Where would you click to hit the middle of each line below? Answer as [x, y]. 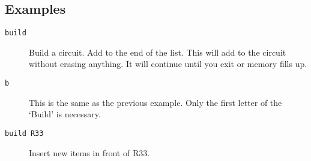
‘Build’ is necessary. [65, 114]
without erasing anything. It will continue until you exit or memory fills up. [168, 64]
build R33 [24, 133]
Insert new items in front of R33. [89, 152]
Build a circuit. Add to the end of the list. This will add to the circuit [158, 52]
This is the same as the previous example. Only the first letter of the [155, 102]
